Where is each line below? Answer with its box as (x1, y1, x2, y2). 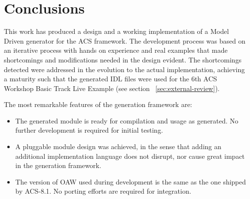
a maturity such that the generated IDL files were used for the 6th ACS (4, 74, 217, 84)
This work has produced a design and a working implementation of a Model (4, 26, 229, 36)
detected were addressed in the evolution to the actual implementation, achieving (4, 64, 245, 74)
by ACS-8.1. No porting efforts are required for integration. (15, 186, 191, 196)
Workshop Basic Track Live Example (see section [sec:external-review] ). (4, 83, 220, 93)
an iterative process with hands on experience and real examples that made (4, 45, 228, 55)
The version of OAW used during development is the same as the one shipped (15, 176, 246, 186)
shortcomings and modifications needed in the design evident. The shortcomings (4, 54, 242, 64)
